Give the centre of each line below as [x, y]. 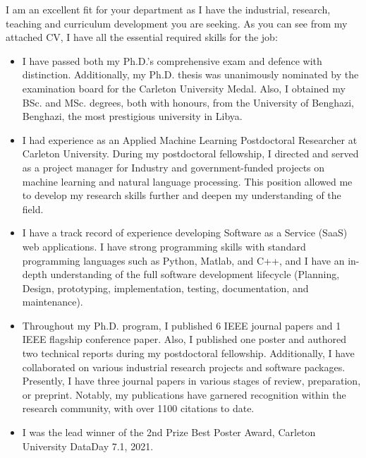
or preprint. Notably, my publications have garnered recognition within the [184, 394]
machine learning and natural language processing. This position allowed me [187, 181]
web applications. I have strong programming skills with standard [164, 246]
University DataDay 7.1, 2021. [88, 446]
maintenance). [53, 302]
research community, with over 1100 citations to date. [138, 408]
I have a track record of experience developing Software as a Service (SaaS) [185, 233]
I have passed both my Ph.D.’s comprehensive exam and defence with [172, 60]
